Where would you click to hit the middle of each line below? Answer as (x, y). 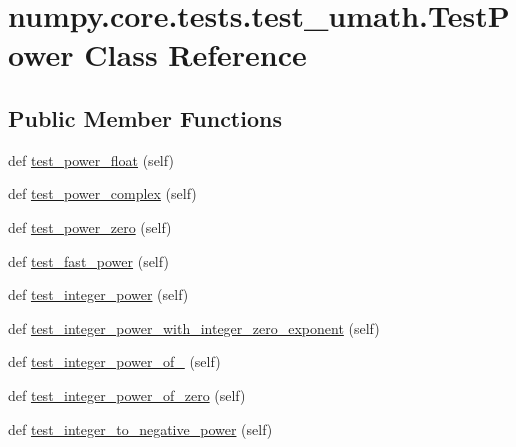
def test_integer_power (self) (98, 294)
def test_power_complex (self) (102, 193)
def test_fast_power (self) (88, 260)
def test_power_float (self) (91, 159)
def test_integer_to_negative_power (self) (140, 428)
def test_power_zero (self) (90, 226)
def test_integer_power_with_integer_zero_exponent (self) (194, 327)
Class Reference (195, 54)
